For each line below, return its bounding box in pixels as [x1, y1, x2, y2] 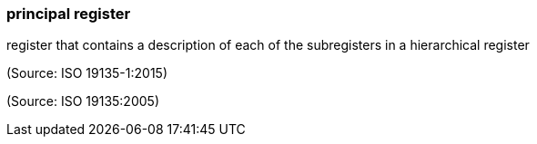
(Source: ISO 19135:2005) [6, 93, 159, 110]
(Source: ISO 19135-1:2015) [6, 65, 167, 82]
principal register [6, 5, 131, 23]
